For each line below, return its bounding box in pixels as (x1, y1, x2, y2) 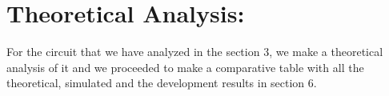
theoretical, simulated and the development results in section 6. (6, 74, 317, 91)
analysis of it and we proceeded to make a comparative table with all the (6, 58, 364, 75)
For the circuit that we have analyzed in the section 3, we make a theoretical (6, 43, 383, 60)
